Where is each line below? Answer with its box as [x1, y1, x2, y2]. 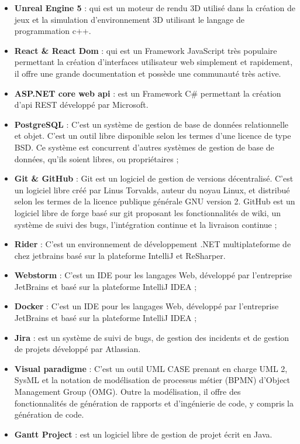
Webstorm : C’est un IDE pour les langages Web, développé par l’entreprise [14, 269, 292, 281]
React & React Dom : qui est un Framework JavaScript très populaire [14, 44, 277, 56]
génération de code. [14, 408, 84, 421]
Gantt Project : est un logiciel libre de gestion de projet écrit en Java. [14, 428, 273, 440]
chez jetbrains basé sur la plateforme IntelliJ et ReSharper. [14, 249, 226, 261]
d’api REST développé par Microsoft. [14, 98, 149, 111]
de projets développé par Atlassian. [14, 343, 141, 355]
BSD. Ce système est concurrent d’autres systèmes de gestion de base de [14, 141, 274, 153]
